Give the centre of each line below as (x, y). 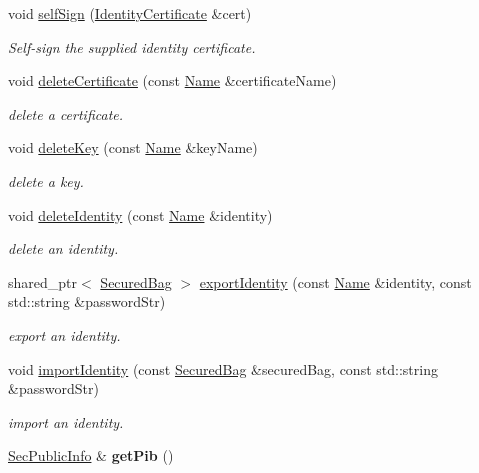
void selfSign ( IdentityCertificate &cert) (130, 13)
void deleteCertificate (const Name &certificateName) (172, 80)
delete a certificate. (66, 113)
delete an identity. (63, 248)
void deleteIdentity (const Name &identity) (140, 214)
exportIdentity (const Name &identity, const (335, 281)
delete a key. (46, 180)
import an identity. (66, 421)
